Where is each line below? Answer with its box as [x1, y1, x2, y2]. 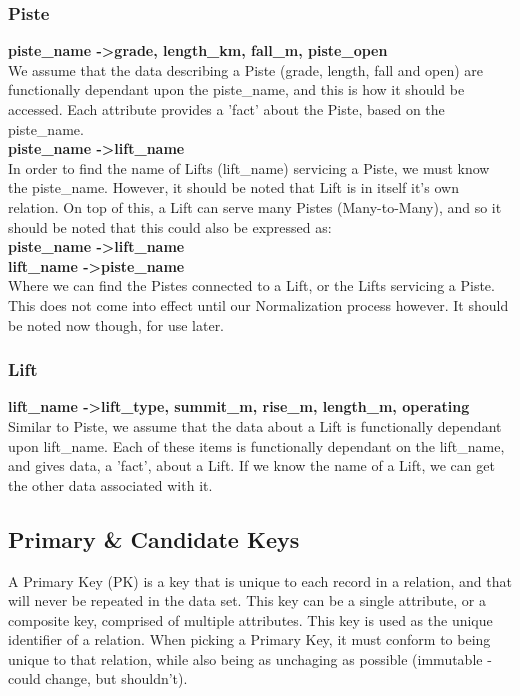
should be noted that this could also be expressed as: [8, 216, 332, 237]
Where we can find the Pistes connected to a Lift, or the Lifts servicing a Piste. [8, 275, 495, 296]
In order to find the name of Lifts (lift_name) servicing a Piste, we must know [8, 157, 490, 178]
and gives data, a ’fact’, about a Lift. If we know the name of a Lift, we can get [8, 455, 495, 476]
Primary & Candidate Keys [8, 523, 300, 554]
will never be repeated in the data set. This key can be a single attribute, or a [8, 590, 486, 611]
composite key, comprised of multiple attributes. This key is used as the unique [8, 609, 493, 630]
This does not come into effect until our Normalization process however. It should [8, 294, 509, 315]
